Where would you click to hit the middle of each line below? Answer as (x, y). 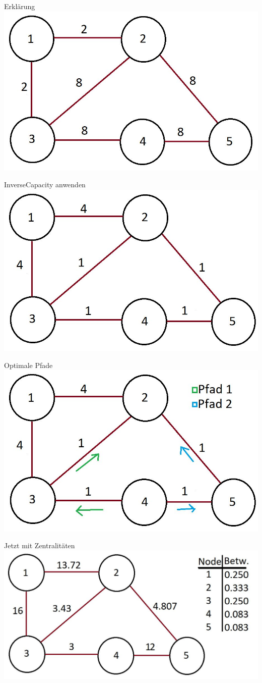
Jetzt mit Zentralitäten (40, 545)
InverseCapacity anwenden (45, 185)
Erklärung (20, 6)
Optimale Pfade (28, 365)
